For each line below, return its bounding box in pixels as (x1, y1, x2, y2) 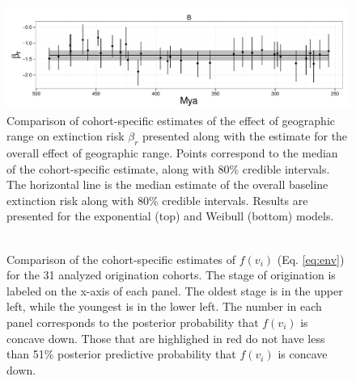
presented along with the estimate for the (142, 128, 348, 144)
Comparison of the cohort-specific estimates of (6, 250, 236, 267)
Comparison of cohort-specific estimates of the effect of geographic (6, 111, 335, 128)
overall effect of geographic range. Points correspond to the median (6, 144, 338, 161)
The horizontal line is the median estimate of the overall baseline (6, 176, 328, 193)
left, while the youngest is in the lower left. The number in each (6, 298, 322, 315)
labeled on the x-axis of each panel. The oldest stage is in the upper (6, 282, 343, 299)
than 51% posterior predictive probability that (6, 345, 236, 362)
